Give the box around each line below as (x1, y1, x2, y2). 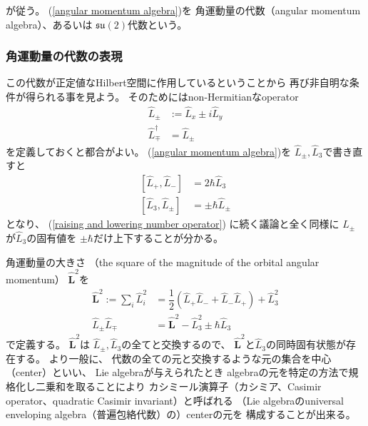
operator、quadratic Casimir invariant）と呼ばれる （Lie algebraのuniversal (6, 392, 344, 407)
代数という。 (127, 16, 188, 31)
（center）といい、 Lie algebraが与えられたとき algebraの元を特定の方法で (6, 365, 349, 380)
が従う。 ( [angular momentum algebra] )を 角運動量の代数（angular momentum (6, 3, 361, 17)
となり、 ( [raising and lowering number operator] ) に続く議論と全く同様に (6, 216, 339, 231)
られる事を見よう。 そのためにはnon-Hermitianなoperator (35, 89, 299, 103)
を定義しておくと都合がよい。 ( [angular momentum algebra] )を (6, 143, 292, 158)
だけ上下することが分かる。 (93, 230, 223, 245)
